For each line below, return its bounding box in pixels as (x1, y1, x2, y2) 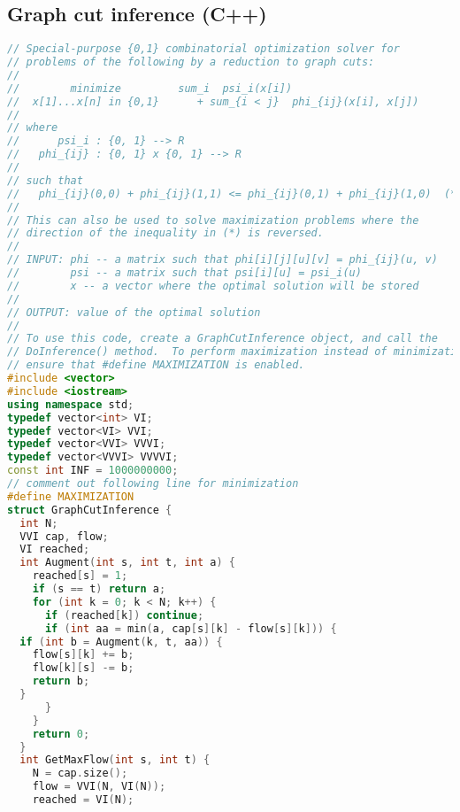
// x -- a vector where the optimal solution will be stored (7, 279, 419, 292)
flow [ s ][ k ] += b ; (32, 648, 134, 661)
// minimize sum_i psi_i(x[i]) (7, 81, 293, 95)
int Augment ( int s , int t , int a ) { (19, 556, 235, 569)
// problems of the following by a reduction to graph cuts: (7, 56, 375, 69)
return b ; (32, 675, 90, 688)
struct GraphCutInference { (7, 503, 172, 516)
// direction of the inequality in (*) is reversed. (7, 227, 324, 240)
